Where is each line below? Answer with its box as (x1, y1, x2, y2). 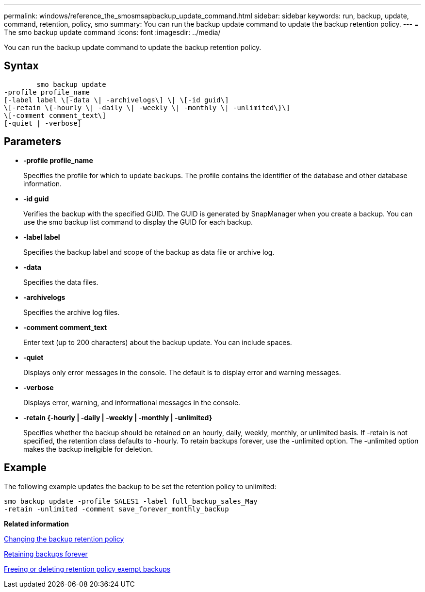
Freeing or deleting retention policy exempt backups (4, 564, 171, 573)
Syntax (4, 60, 39, 72)
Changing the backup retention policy (4, 534, 124, 543)
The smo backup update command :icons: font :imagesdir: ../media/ (4, 28, 221, 36)
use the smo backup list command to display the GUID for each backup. (23, 217, 253, 226)
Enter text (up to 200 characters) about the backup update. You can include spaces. (23, 338, 292, 346)
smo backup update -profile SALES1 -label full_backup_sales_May (4, 497, 258, 505)
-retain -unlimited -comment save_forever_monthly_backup (4, 505, 229, 513)
